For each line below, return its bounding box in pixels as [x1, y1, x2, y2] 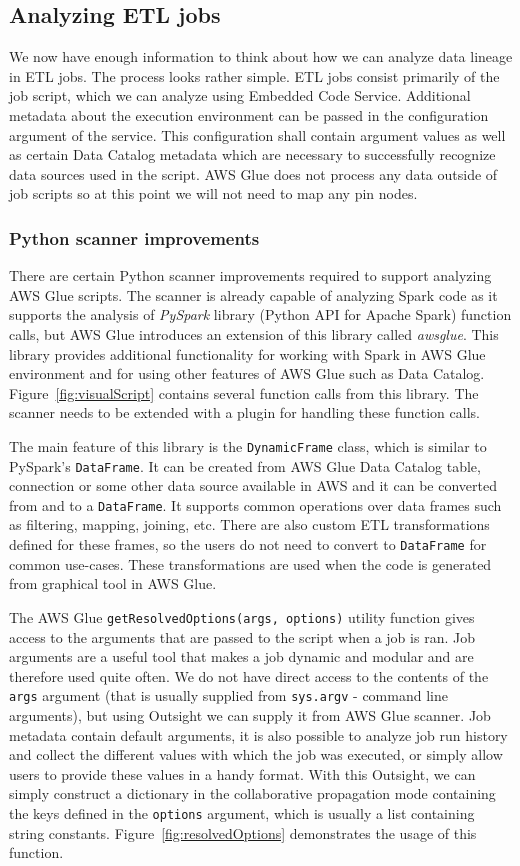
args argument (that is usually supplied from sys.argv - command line [9, 685, 448, 706]
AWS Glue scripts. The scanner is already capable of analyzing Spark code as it [9, 284, 498, 305]
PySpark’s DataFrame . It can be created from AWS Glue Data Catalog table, [9, 455, 481, 476]
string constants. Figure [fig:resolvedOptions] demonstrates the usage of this [9, 822, 477, 843]
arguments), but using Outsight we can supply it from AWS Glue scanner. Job [9, 705, 491, 726]
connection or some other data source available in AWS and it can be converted [9, 475, 497, 496]
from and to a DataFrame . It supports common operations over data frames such [9, 494, 502, 515]
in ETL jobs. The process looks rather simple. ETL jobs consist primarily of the [9, 65, 500, 86]
